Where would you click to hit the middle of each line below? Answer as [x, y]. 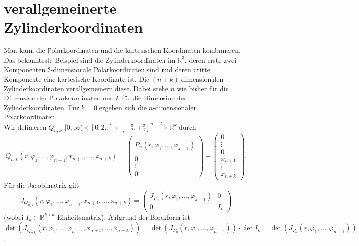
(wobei [14, 217]
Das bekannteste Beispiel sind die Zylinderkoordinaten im [90, 59]
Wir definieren [25, 126]
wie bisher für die [203, 88]
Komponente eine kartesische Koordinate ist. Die [77, 79]
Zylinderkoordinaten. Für [41, 107]
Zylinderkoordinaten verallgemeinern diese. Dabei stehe [86, 88]
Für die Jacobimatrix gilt [41, 185]
